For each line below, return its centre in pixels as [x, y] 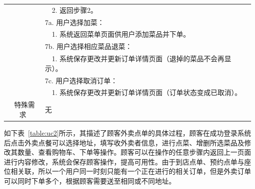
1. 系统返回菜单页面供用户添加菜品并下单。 [121, 34]
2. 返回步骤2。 [75, 10]
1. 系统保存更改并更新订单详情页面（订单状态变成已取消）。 [147, 92]
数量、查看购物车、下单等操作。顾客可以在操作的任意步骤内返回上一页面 [134, 152]
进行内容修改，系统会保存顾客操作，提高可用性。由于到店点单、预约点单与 [124, 161]
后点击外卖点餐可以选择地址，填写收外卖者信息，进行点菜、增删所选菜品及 [124, 142]
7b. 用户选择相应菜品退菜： [89, 46]
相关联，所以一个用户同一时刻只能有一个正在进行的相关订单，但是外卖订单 [131, 171]
